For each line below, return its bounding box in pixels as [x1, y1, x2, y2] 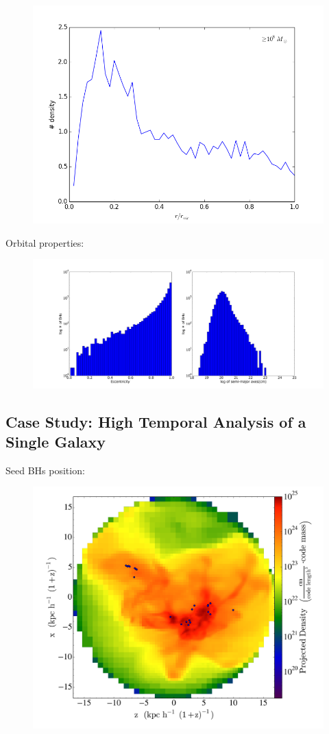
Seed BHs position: [5, 463, 85, 477]
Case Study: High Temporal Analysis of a [5, 411, 306, 432]
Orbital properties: [5, 235, 84, 249]
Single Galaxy [5, 430, 106, 452]
